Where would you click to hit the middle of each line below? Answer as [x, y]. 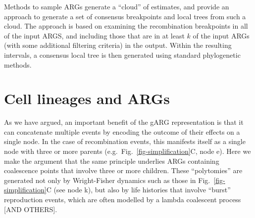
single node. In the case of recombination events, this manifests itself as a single [125, 141]
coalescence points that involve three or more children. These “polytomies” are [123, 170]
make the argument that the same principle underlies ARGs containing [112, 161]
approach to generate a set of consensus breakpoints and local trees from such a [125, 16]
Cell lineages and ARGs [87, 98]
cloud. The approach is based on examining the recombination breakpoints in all [126, 26]
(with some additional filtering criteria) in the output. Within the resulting [118, 45]
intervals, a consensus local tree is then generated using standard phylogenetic [122, 54]
